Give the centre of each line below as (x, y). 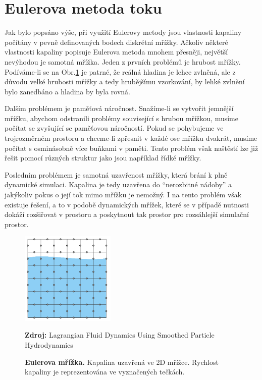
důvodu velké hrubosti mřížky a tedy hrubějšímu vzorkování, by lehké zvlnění (125, 82)
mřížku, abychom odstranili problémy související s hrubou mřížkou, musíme (121, 118)
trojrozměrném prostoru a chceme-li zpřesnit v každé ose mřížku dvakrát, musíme (131, 138)
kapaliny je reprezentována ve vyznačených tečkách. (105, 372)
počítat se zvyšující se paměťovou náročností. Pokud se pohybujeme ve (114, 128)
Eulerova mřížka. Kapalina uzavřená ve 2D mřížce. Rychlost (122, 362)
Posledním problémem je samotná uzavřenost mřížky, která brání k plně (116, 174)
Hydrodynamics (49, 344)
